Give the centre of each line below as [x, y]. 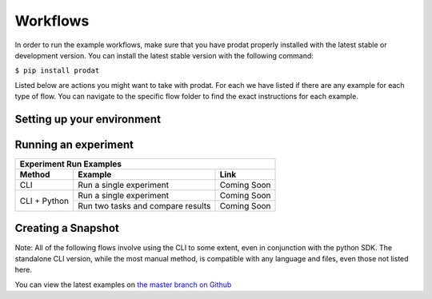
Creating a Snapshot [67, 228]
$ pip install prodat [57, 71]
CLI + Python [44, 201]
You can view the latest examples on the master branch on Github [123, 285]
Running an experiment [74, 144]
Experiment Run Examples [71, 164]
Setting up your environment [88, 119]
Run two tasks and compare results [144, 206]
